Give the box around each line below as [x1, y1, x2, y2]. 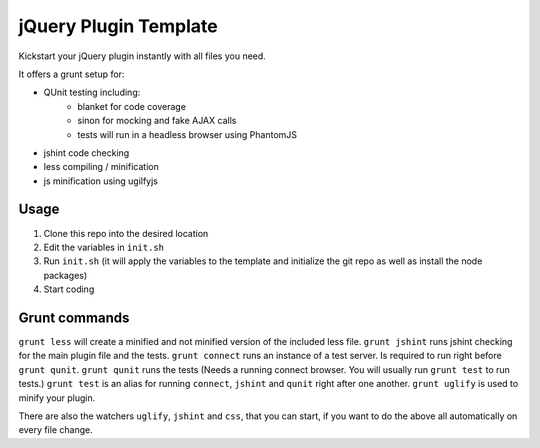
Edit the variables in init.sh [43, 241, 165, 253]
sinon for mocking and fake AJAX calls [77, 115, 237, 127]
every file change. [18, 424, 94, 436]
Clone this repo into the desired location [43, 227, 209, 239]
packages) [43, 269, 88, 281]
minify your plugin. [18, 391, 96, 404]
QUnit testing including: [43, 86, 141, 99]
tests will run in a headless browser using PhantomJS [77, 128, 298, 140]
